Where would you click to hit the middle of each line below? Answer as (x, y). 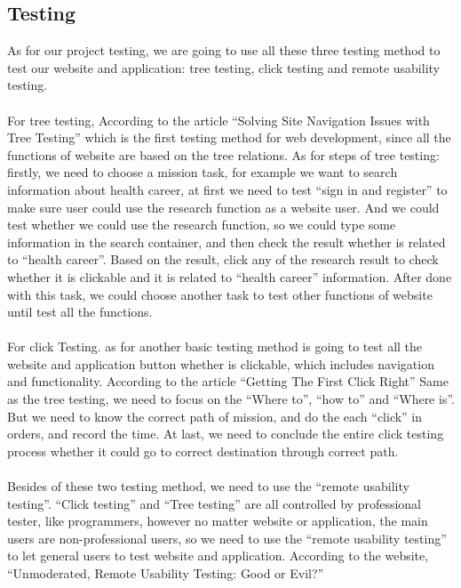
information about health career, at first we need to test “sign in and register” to (227, 189)
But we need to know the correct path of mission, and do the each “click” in (215, 416)
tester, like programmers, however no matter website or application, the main (218, 521)
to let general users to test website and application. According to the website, (218, 556)
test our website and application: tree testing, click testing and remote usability (223, 67)
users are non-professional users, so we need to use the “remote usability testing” (227, 538)
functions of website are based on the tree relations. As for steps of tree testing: (223, 154)
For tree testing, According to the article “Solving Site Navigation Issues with (219, 120)
